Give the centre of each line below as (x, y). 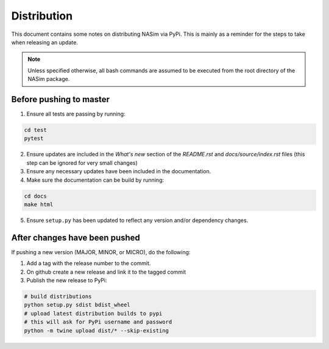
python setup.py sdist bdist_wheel (77, 305)
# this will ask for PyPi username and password (98, 322)
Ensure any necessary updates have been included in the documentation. (119, 171)
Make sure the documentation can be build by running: (95, 180)
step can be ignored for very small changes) (82, 163)
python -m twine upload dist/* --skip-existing (96, 330)
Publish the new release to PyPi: (67, 280)
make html (39, 204)
